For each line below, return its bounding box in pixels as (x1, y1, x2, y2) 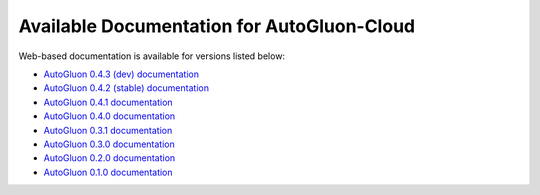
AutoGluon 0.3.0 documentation (43, 138, 175, 150)
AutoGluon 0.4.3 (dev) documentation (43, 68, 200, 80)
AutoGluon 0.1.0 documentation (43, 166, 174, 178)
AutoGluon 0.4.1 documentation (43, 96, 174, 108)
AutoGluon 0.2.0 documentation (43, 152, 176, 164)
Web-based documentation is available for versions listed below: (18, 50, 285, 62)
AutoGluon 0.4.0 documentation (43, 110, 176, 122)
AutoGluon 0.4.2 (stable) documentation (43, 82, 210, 94)
